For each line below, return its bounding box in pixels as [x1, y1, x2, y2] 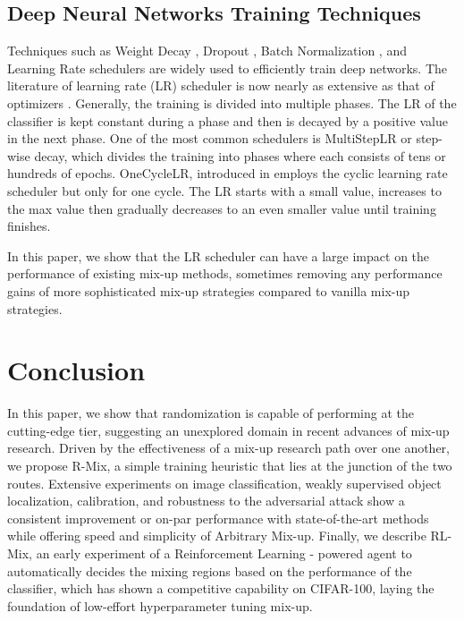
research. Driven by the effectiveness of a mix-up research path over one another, [7, 438, 450, 457]
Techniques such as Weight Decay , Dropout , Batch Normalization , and [7, 41, 407, 60]
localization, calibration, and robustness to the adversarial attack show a [7, 491, 405, 510]
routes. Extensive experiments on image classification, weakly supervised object [7, 473, 442, 492]
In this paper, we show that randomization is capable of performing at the [7, 404, 415, 422]
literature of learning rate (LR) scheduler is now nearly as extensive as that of [7, 76, 434, 95]
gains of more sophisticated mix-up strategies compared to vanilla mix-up [7, 281, 410, 300]
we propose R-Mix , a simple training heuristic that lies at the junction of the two [7, 456, 452, 475]
